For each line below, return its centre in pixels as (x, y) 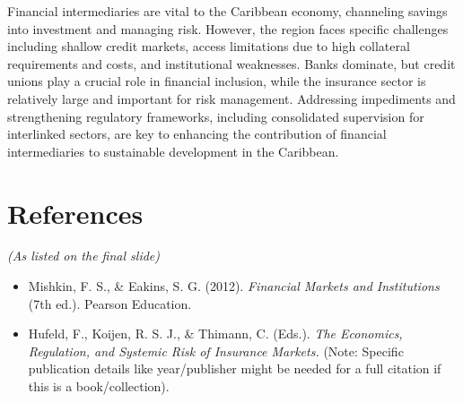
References (75, 213)
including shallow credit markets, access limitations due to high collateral (209, 46)
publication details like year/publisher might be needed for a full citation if (235, 368)
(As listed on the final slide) (84, 256)
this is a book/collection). (99, 386)
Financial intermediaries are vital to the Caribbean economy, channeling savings (227, 11)
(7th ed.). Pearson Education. (110, 303)
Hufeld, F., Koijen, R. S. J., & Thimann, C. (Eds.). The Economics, (215, 334)
